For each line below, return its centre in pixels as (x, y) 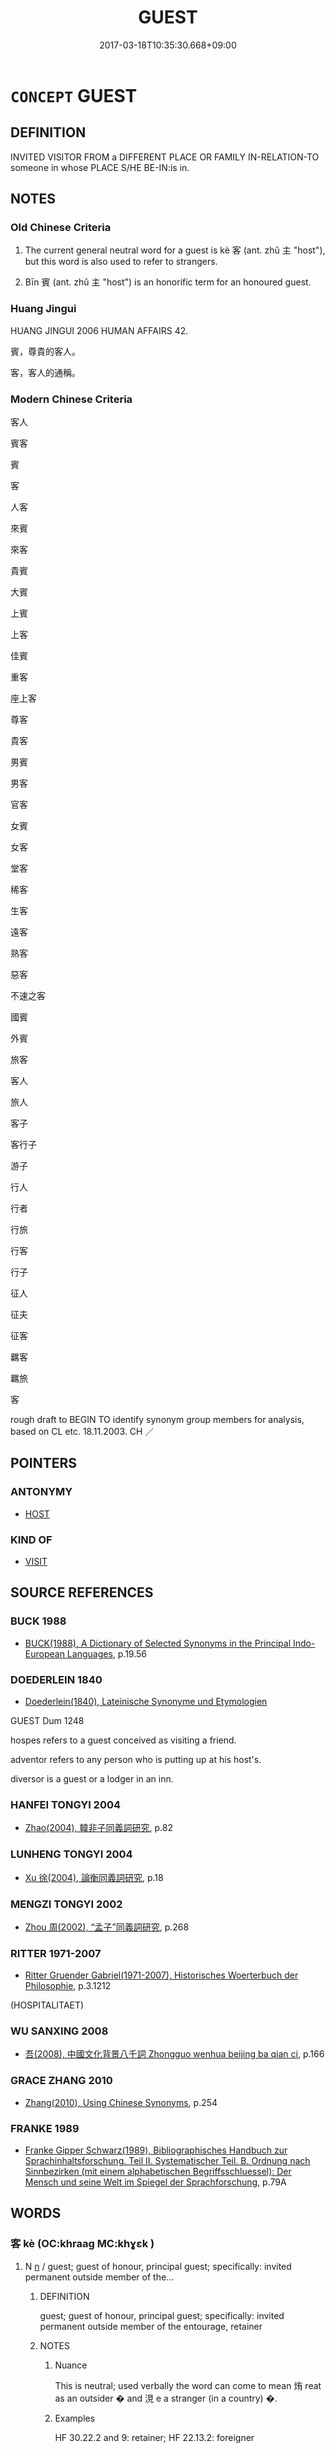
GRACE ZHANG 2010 (61, 2081)
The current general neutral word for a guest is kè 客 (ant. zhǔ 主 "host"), (175, 250)
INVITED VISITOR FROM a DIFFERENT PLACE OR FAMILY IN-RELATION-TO (165, 157)
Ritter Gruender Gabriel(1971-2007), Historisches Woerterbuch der (161, 1975)
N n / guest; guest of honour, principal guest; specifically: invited (158, 2266)
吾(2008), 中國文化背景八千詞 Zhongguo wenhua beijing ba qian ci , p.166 (174, 2054)
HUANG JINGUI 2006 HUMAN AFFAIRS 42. (99, 330)
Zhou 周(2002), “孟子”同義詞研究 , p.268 (107, 1927)
